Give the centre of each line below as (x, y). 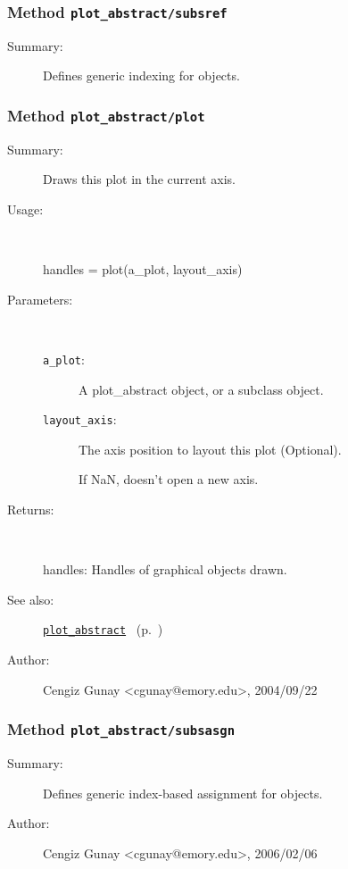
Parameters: (40, 299)
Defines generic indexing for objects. (141, 75)
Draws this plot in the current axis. (139, 179)
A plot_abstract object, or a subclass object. (201, 389)
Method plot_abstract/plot (106, 115)
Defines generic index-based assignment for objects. (183, 793)
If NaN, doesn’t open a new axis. (169, 479)
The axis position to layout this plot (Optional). (210, 449)
